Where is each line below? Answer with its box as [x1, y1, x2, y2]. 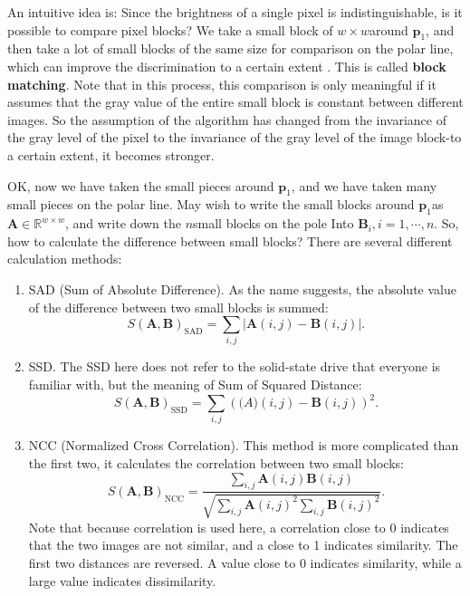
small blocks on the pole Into [193, 214, 354, 233]
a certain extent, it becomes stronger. [7, 145, 215, 164]
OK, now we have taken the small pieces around [7, 176, 274, 195]
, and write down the [64, 214, 181, 233]
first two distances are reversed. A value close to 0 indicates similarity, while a [28, 553, 462, 572]
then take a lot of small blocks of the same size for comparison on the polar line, [7, 39, 454, 58]
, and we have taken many [291, 176, 437, 195]
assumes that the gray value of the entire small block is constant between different [7, 92, 464, 111]
